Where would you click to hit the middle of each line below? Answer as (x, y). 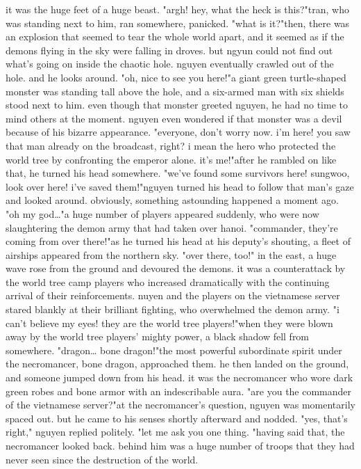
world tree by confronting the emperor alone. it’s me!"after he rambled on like (171, 159)
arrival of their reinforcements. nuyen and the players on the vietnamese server (173, 295)
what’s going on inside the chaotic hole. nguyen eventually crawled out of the (170, 64)
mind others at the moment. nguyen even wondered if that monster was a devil (174, 118)
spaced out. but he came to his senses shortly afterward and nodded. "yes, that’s (177, 418)
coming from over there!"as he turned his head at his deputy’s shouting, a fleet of (178, 241)
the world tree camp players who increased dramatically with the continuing (168, 281)
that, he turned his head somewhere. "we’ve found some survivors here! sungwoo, (178, 173)
